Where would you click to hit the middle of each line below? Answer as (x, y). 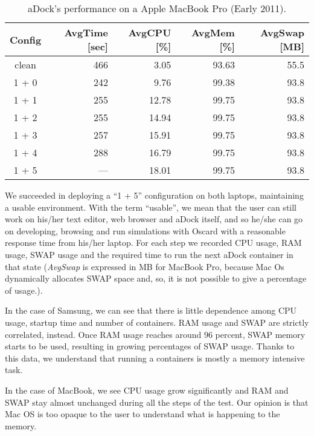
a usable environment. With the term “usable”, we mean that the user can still (151, 207)
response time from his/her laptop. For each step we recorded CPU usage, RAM (153, 243)
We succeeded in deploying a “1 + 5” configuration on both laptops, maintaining (154, 195)
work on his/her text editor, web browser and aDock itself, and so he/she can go (154, 219)
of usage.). (24, 290)
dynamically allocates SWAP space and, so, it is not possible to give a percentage (156, 278)
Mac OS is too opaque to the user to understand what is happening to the (143, 414)
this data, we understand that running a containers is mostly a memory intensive (155, 358)
